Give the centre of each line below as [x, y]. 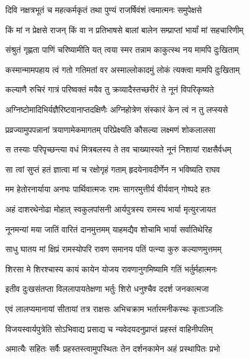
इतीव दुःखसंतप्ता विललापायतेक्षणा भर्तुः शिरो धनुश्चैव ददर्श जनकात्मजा [107, 289]
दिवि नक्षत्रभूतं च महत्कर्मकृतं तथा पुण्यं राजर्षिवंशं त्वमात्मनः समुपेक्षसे [104, 9]
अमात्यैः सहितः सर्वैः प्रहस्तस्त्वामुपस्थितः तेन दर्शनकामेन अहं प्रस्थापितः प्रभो [113, 349]
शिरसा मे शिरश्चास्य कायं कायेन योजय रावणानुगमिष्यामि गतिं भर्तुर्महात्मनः [111, 269]
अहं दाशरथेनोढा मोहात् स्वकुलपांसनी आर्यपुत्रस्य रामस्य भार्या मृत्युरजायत [111, 209]
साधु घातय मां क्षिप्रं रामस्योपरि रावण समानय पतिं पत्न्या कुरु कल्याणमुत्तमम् [114, 249]
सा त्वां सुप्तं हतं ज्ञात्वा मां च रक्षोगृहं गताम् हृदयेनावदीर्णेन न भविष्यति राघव [113, 169]
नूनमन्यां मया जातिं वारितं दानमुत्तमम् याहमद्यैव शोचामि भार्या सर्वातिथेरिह [109, 229]
